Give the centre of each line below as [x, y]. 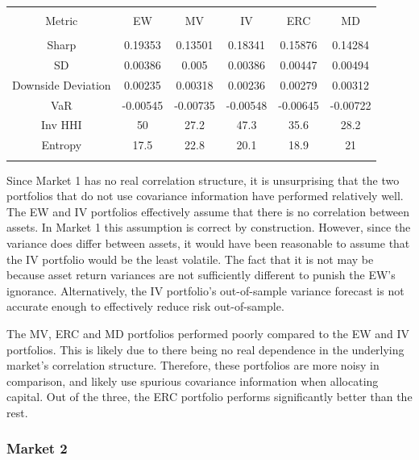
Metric [62, 20]
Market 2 [37, 448]
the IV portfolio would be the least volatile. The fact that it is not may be [190, 259]
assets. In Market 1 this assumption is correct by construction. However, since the [209, 227]
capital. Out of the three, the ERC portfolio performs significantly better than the [209, 397]
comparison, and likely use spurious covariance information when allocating [193, 381]
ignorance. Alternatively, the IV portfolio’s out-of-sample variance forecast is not [205, 290]
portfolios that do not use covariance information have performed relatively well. [205, 196]
